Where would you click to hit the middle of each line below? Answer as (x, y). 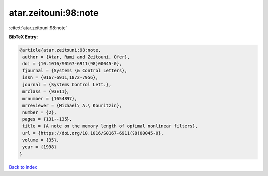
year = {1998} (39, 147)
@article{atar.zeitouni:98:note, (60, 50)
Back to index (23, 167)
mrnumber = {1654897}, (50, 98)
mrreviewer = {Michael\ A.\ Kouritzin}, (72, 106)
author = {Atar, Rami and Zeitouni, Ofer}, (76, 57)
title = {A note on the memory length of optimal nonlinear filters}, (110, 126)
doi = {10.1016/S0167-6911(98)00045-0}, (72, 64)
